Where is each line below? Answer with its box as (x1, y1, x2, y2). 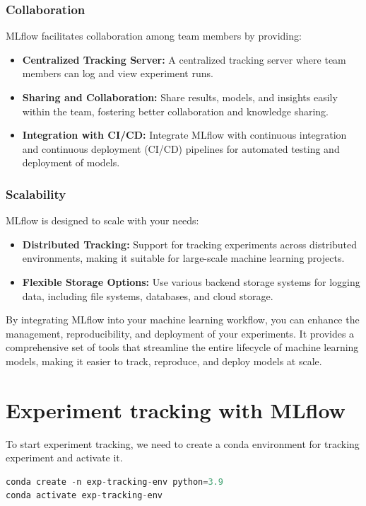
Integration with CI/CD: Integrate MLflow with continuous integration (22, 127, 347, 142)
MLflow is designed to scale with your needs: (6, 213, 199, 228)
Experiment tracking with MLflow (6, 395, 346, 424)
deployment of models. (22, 155, 120, 170)
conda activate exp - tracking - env (6, 490, 163, 501)
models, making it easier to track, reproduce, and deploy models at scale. (6, 353, 322, 368)
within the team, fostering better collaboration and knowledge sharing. (22, 103, 329, 118)
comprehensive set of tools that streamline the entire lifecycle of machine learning (6, 340, 359, 355)
